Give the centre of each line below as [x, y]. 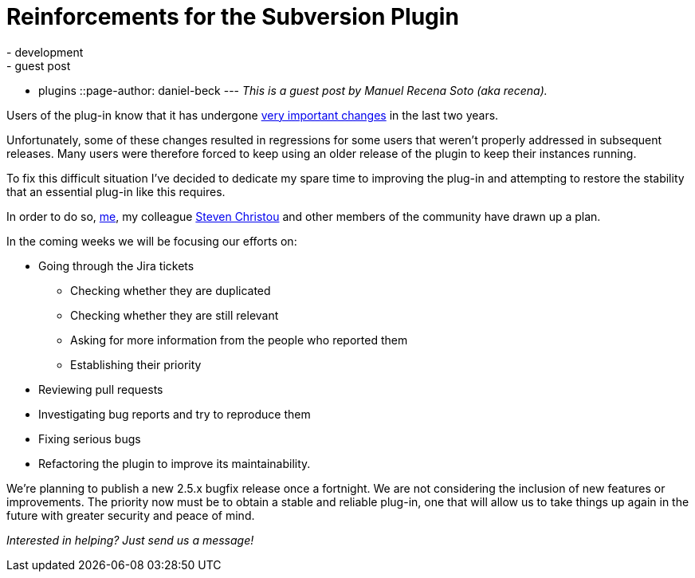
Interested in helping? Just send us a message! [130, 540]
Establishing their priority [136, 364]
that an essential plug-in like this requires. [116, 191]
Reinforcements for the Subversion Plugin [233, 17]
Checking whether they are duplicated [171, 290]
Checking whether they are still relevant [175, 315]
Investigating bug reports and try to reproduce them [175, 414]
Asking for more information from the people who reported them [239, 340]
